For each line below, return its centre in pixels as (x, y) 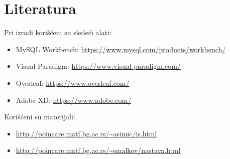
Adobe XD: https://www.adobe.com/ (74, 100)
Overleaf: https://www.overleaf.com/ (73, 83)
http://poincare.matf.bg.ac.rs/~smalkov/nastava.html (98, 150)
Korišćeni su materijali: (40, 117)
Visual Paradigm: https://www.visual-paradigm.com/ (98, 66)
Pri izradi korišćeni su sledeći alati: (58, 32)
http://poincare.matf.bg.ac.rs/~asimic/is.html (86, 133)
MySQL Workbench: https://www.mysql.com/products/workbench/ (121, 49)
